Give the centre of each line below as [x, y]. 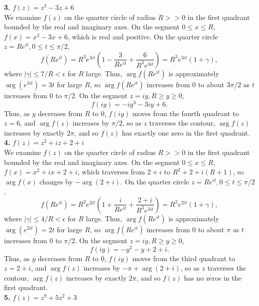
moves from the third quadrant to [184, 258]
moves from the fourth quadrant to [186, 113]
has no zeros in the [213, 277]
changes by [56, 181]
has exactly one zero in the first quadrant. [186, 132]
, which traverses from [111, 172]
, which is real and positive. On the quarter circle [143, 36]
